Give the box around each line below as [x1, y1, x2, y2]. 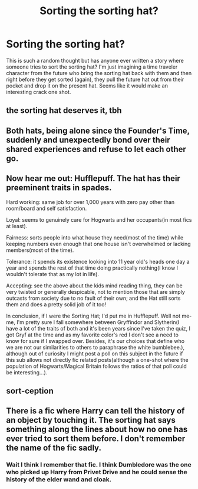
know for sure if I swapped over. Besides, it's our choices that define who [6, 337, 184, 344]
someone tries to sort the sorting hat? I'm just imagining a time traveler [6, 63, 178, 70]
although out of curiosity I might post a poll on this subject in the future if [6, 350, 183, 357]
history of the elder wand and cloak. [6, 475, 112, 484]
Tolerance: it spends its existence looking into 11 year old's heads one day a [6, 258, 190, 265]
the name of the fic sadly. [6, 443, 102, 453]
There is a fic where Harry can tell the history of [6, 406, 185, 416]
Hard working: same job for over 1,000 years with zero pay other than [6, 198, 175, 205]
